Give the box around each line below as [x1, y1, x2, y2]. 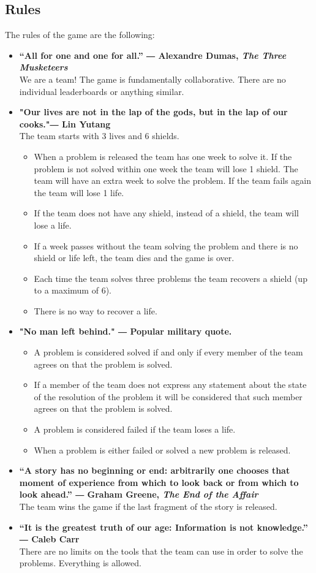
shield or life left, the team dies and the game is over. [34, 251, 235, 264]
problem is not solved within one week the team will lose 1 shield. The [34, 162, 298, 175]
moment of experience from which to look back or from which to [19, 476, 299, 488]
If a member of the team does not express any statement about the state [34, 378, 307, 391]
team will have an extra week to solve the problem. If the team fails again [34, 174, 312, 187]
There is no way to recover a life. [34, 304, 157, 317]
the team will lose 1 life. [34, 186, 124, 199]
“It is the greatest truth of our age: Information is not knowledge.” [19, 520, 308, 533]
